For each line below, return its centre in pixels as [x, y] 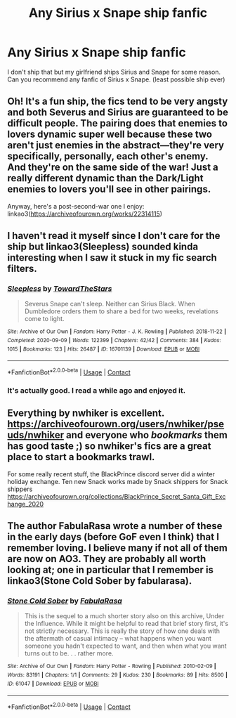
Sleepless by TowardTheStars [60, 289]
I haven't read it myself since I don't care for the [114, 236]
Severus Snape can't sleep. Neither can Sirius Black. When [110, 304]
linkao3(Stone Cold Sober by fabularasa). [100, 581]
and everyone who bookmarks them [147, 435]
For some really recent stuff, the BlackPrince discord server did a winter [111, 474]
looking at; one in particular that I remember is [111, 570]
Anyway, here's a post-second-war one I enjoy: [76, 206]
